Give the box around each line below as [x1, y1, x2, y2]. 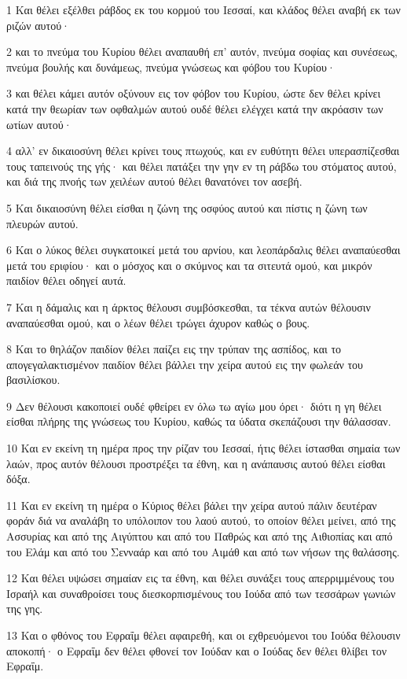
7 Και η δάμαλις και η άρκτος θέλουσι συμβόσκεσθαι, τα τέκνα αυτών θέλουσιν [6, 298, 371, 315]
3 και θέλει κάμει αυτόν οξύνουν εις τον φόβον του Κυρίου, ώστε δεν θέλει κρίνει [6, 85, 381, 101]
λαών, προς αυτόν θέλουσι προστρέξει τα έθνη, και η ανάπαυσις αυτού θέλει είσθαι [6, 455, 386, 471]
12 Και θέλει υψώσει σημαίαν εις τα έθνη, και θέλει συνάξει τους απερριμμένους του [6, 570, 394, 586]
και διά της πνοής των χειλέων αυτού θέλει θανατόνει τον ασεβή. [6, 173, 302, 190]
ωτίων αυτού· [6, 116, 72, 132]
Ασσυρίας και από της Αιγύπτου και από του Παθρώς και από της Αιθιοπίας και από [6, 528, 393, 544]
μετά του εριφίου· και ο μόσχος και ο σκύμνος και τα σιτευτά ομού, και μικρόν [6, 256, 372, 273]
